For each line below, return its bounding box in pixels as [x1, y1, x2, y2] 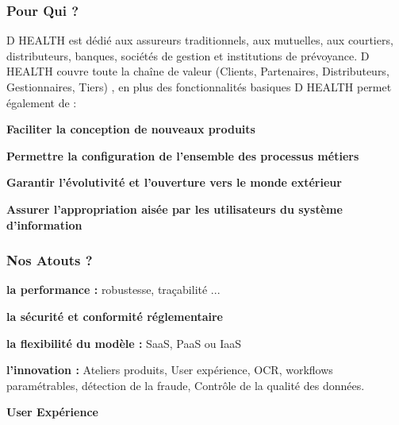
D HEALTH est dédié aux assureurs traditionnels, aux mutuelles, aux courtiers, [6, 32, 393, 48]
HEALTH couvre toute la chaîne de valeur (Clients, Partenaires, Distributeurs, [6, 63, 389, 79]
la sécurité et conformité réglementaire [6, 307, 223, 324]
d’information [6, 216, 82, 233]
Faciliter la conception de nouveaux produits [6, 121, 255, 137]
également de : [6, 94, 77, 110]
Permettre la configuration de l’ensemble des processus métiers [6, 147, 359, 164]
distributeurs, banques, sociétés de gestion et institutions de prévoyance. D [6, 47, 370, 64]
